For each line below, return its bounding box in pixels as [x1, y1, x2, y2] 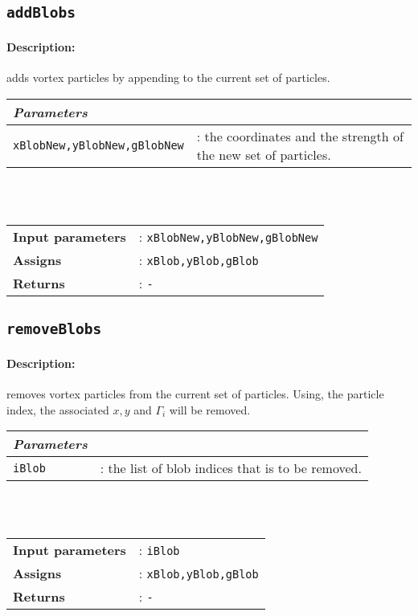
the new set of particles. [196, 145, 331, 164]
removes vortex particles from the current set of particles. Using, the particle [6, 386, 384, 402]
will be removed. [169, 401, 251, 418]
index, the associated [6, 401, 109, 418]
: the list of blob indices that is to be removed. [100, 459, 362, 478]
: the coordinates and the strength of [196, 126, 404, 145]
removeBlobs [6, 320, 102, 338]
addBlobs [6, 4, 76, 22]
